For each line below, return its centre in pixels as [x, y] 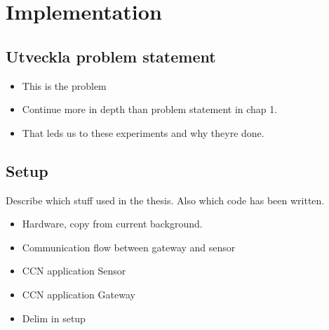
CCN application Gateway [79, 294]
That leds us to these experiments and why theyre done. [143, 132]
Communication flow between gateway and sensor [129, 247]
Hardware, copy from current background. [112, 224]
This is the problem [64, 85]
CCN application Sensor [74, 271]
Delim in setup [54, 318]
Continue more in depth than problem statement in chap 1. [150, 109]
